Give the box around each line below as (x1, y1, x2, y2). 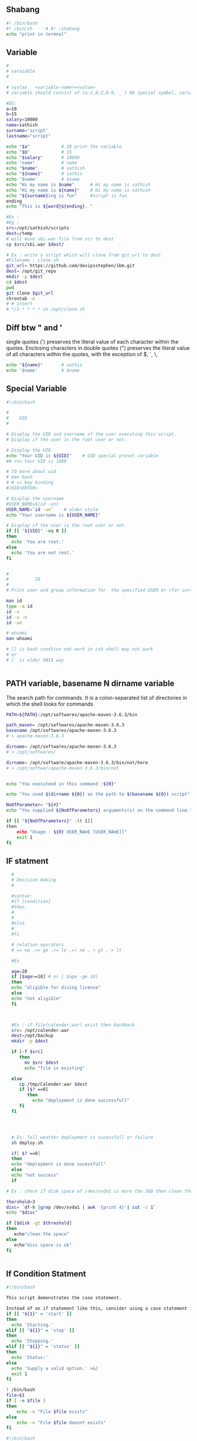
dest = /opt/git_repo (6, 268, 57, 274)
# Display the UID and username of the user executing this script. (6, 431, 177, 437)
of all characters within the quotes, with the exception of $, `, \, (6, 350, 158, 357)
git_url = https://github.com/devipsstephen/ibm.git (6, 263, 135, 269)
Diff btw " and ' (6, 322, 63, 333)
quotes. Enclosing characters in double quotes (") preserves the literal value (6, 344, 190, 351)
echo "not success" (11, 1172, 59, 1178)
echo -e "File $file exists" (16, 1409, 88, 1415)
